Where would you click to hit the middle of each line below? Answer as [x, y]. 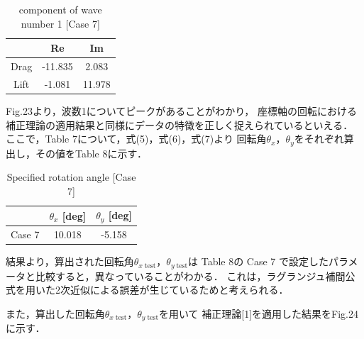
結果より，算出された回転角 [70, 261]
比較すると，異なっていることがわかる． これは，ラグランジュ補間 [190, 276]
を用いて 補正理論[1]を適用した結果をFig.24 [259, 313]
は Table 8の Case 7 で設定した [259, 261]
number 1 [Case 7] [60, 23]
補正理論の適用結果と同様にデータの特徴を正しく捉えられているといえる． [180, 124]
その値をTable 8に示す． [91, 153]
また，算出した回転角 [55, 313]
